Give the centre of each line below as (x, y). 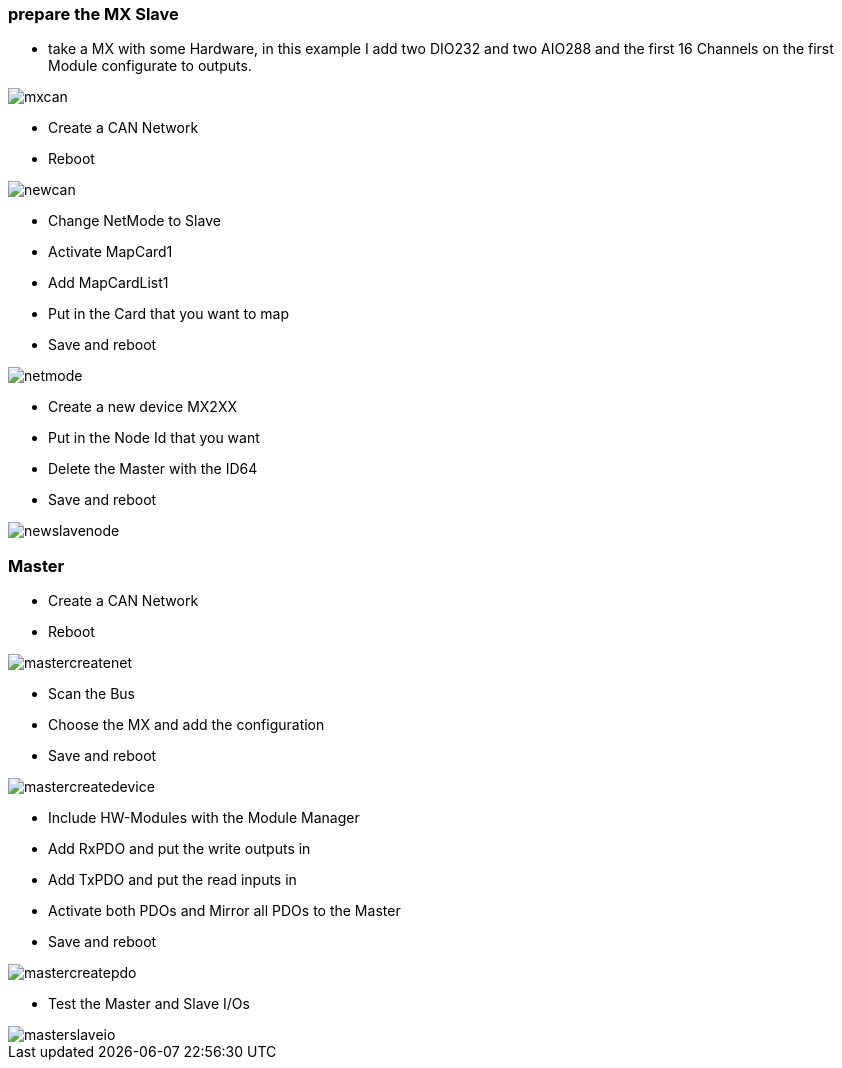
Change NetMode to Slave (134, 221)
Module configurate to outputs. (150, 66)
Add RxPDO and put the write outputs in (179, 849)
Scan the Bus (91, 694)
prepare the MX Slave (93, 14)
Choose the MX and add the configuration (186, 725)
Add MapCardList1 (108, 283)
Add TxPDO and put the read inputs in (172, 880)
